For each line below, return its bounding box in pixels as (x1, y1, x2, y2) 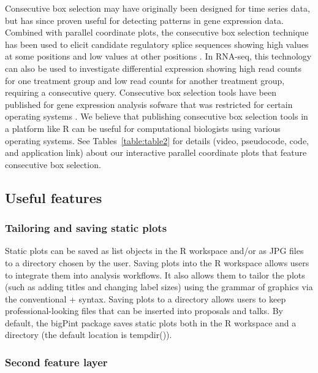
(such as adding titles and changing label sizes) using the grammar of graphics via (5, 280, 313, 293)
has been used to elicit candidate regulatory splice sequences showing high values (5, 37, 309, 50)
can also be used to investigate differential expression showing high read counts (5, 61, 302, 74)
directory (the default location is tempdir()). (5, 328, 172, 341)
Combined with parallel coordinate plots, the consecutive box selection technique (5, 26, 309, 39)
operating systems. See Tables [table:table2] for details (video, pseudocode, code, (5, 134, 309, 147)
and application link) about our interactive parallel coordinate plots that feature (5, 146, 307, 159)
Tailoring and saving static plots (5, 220, 167, 236)
